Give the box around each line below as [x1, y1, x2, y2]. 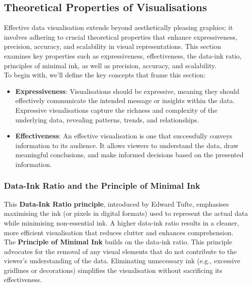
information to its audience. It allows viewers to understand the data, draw [15, 140, 238, 150]
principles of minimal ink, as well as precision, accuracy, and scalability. [4, 60, 217, 70]
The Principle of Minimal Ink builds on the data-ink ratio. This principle [4, 237, 233, 247]
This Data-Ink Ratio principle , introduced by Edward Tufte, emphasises [4, 198, 229, 209]
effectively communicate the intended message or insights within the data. [15, 95, 235, 105]
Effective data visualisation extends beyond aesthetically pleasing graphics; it [4, 22, 233, 32]
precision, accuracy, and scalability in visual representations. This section [4, 41, 221, 51]
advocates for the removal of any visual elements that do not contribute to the [4, 246, 237, 256]
